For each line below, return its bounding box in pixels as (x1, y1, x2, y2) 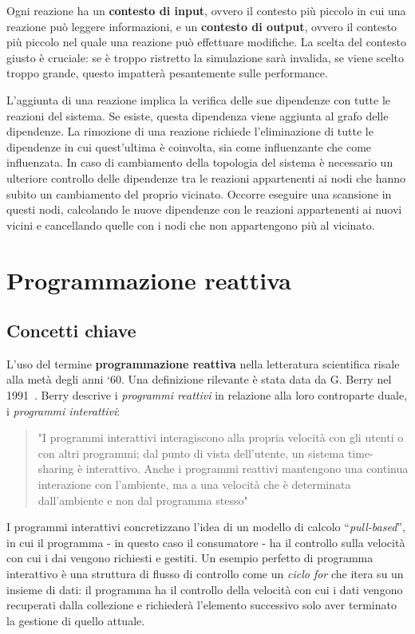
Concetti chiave (6, 318, 136, 343)
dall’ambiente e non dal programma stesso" (38, 491, 248, 508)
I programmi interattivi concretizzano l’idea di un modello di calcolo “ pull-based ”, (6, 518, 405, 535)
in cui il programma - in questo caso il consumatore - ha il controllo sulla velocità (6, 534, 405, 550)
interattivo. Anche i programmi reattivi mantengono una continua (85, 460, 409, 477)
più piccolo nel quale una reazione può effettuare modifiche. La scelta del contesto (6, 33, 406, 50)
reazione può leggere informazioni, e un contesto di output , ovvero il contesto (6, 18, 397, 34)
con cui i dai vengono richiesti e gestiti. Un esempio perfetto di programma (6, 549, 373, 566)
